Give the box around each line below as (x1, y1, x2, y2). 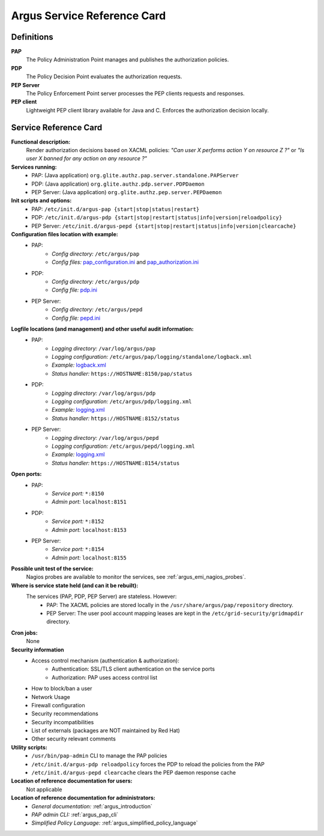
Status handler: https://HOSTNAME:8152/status (52, 415, 180, 422)
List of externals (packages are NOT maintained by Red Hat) (31, 727, 180, 734)
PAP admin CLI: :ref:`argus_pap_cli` (31, 811, 119, 818)
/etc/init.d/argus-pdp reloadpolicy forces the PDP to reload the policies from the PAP (31, 760, 265, 767)
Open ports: (11, 471, 42, 478)
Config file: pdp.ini (52, 286, 97, 294)
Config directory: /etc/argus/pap (52, 250, 140, 257)
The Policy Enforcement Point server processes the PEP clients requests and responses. (26, 90, 245, 97)
